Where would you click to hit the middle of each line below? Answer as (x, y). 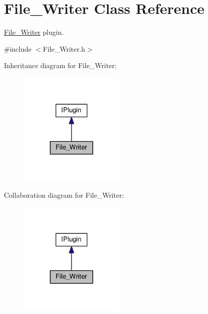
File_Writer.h (64, 48)
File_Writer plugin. (34, 32)
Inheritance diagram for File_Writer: (60, 65)
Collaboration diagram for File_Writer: (64, 195)
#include (18, 48)
